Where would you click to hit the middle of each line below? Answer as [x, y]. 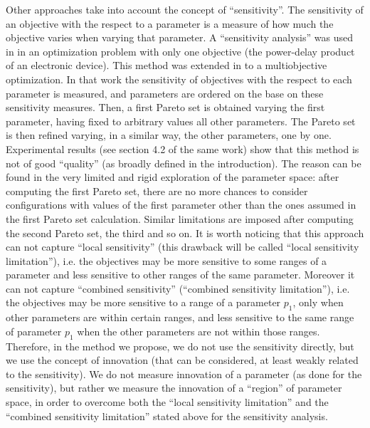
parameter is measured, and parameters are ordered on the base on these [165, 93]
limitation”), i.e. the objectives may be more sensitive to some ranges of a [166, 260]
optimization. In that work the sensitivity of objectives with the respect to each [179, 79]
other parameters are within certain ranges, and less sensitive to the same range [180, 317]
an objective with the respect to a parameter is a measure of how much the [170, 23]
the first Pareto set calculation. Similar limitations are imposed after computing [180, 218]
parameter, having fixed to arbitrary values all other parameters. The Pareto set [181, 121]
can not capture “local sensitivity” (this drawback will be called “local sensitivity [183, 247]
